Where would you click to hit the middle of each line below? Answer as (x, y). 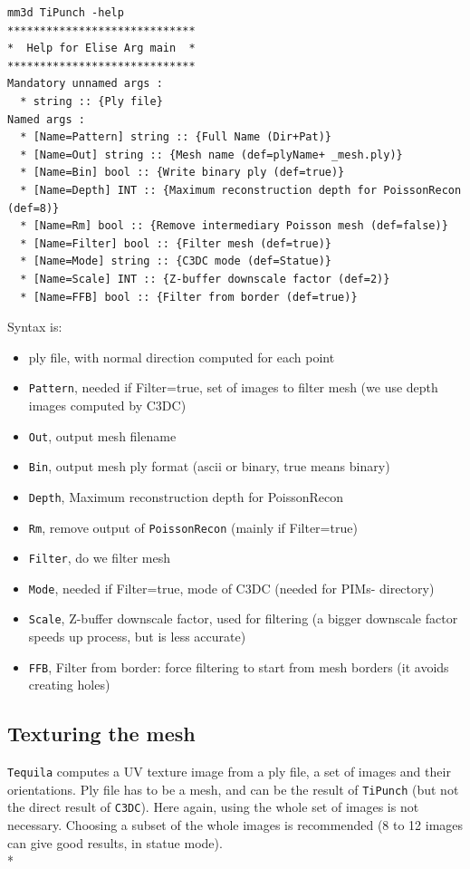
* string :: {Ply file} (91, 101)
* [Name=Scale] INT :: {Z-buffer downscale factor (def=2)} (205, 279)
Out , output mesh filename (102, 435)
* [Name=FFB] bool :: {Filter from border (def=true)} (189, 297)
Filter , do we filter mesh (100, 558)
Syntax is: (35, 327)
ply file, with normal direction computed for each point (182, 357)
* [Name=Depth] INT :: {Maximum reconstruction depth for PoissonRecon (241, 190)
